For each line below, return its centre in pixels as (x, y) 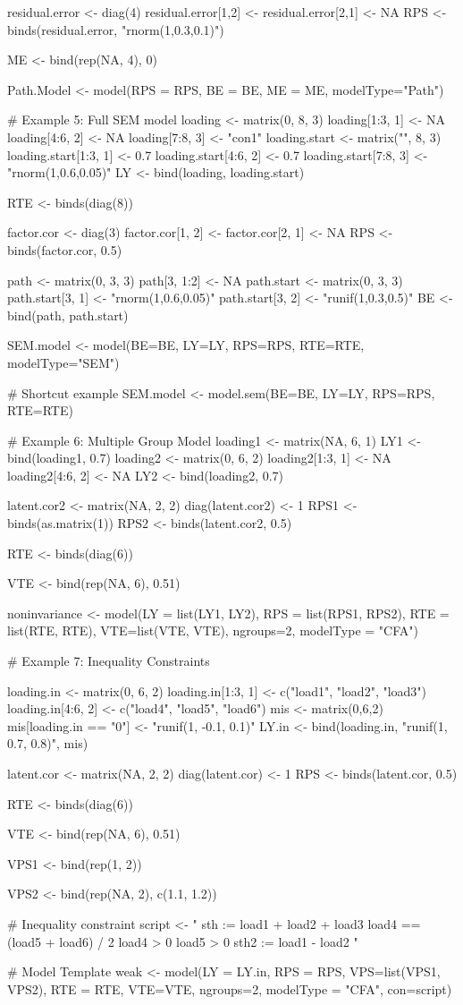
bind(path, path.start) (68, 315)
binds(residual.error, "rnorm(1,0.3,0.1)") (116, 29)
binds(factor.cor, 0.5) (65, 249)
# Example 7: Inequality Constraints (109, 661)
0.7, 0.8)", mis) (48, 743)
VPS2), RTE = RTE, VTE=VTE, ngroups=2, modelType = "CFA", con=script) (230, 988)
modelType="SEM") (63, 362)
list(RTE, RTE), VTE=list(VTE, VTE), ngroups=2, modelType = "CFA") (213, 630)
